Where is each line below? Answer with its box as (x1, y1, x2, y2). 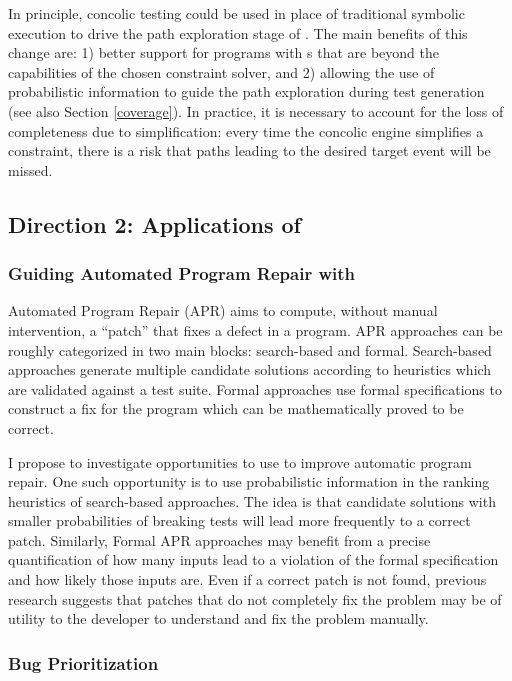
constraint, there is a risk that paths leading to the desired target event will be (8, 140, 491, 161)
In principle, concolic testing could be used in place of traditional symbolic (8, 3, 465, 23)
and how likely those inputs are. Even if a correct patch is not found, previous (8, 569, 487, 590)
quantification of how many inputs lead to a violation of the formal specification (8, 549, 499, 570)
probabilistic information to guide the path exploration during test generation (8, 81, 485, 102)
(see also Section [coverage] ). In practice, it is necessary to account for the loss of (8, 100, 504, 121)
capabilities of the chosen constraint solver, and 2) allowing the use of (8, 61, 435, 82)
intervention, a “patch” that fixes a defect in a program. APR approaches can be (8, 319, 503, 340)
